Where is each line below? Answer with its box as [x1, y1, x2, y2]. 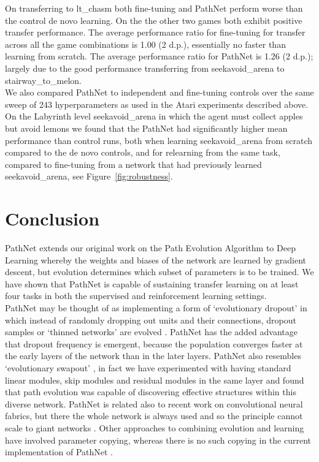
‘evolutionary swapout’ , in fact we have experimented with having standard [5, 361, 291, 374]
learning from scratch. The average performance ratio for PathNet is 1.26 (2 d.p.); [5, 50, 313, 62]
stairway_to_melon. [5, 74, 82, 86]
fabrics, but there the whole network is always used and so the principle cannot [5, 409, 303, 422]
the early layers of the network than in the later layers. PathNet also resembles [5, 349, 301, 362]
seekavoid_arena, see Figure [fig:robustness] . [5, 170, 173, 183]
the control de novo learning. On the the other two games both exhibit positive [5, 13, 302, 26]
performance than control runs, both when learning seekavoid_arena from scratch [5, 134, 313, 146]
